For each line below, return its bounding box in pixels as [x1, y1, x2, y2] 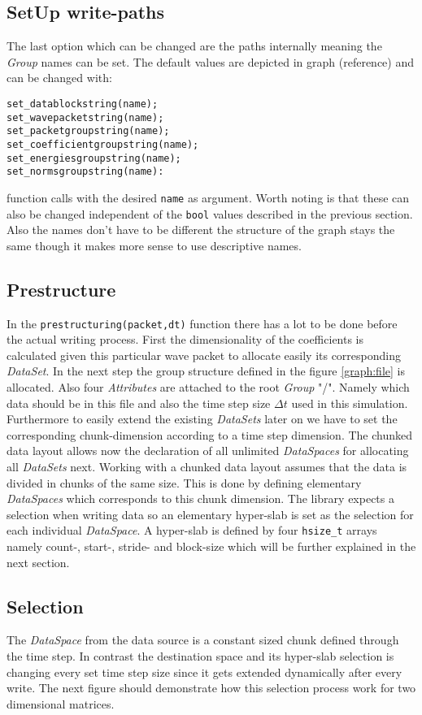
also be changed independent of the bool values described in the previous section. [7, 205, 413, 222]
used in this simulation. [291, 394, 408, 411]
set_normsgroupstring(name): [7, 166, 164, 178]
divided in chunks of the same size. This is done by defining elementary [7, 474, 362, 491]
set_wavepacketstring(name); [7, 111, 164, 123]
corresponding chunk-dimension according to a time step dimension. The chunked [7, 426, 412, 443]
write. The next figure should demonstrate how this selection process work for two [7, 679, 416, 696]
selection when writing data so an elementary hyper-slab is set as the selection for [7, 505, 414, 522]
